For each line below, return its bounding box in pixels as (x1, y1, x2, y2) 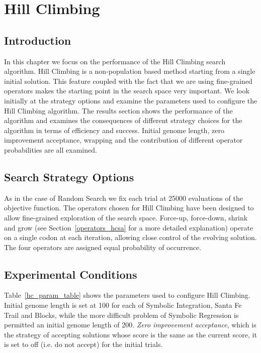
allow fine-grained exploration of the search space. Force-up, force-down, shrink (4, 212, 248, 222)
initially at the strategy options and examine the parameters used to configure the (4, 95, 257, 105)
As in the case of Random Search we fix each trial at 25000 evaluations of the (4, 192, 243, 203)
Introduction (4, 32, 71, 48)
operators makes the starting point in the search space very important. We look (4, 85, 249, 96)
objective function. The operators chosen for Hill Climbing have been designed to (4, 202, 254, 213)
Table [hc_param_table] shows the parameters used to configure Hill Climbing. (4, 290, 250, 300)
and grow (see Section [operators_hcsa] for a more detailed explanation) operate (4, 222, 253, 232)
